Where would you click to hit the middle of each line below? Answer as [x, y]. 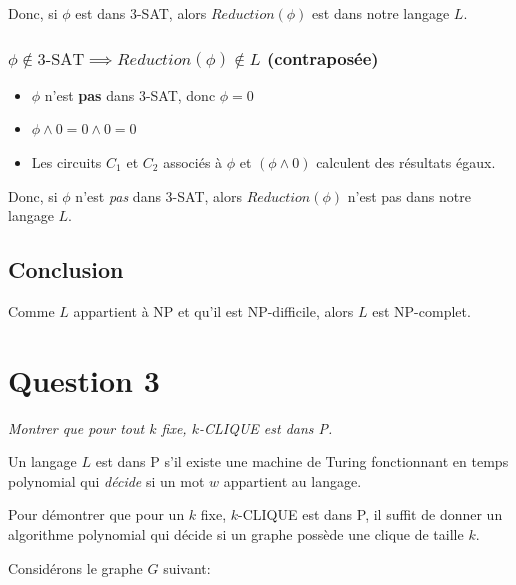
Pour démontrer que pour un [96, 514]
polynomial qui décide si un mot [106, 480]
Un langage [42, 461]
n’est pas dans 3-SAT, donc [130, 94]
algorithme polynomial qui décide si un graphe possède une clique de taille [236, 534]
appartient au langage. [292, 480]
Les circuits [66, 162]
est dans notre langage [381, 13]
